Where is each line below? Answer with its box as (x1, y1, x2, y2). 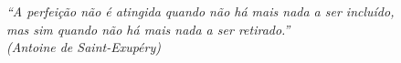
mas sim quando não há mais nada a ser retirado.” (6, 19, 290, 38)
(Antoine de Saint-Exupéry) (6, 37, 161, 57)
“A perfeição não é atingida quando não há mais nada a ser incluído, (6, 2, 395, 20)
